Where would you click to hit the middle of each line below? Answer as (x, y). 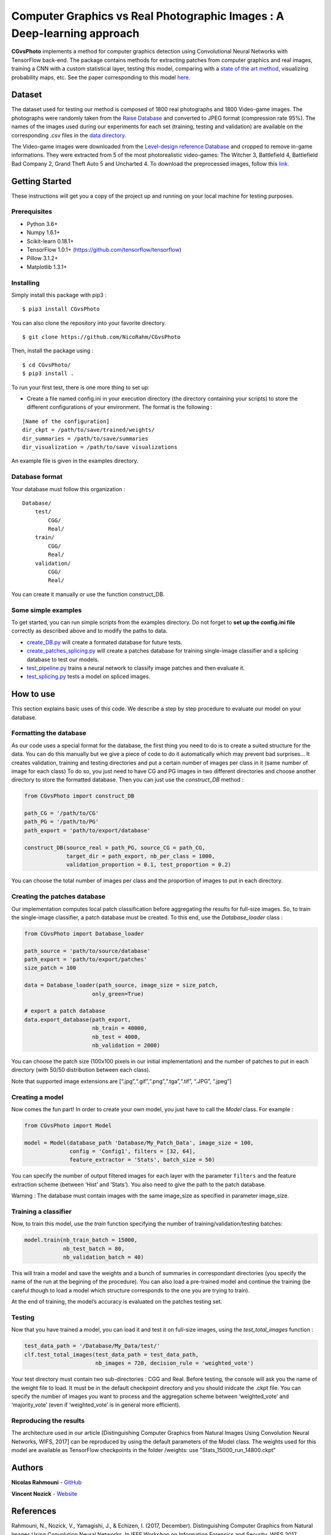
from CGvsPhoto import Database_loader (84, 934)
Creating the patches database (59, 896)
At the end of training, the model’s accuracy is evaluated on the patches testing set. (117, 1302)
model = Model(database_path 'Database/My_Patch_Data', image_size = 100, (139, 1143)
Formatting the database (49, 733)
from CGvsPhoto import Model (68, 1125)
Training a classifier (41, 1211)
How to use (33, 694)
